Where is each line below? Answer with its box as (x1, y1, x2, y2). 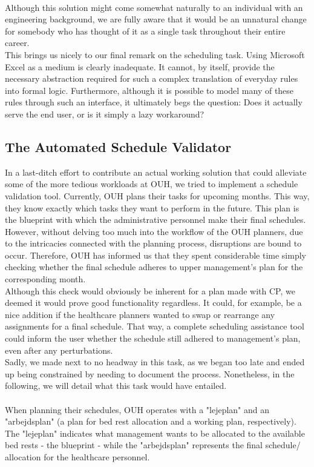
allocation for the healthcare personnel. (5, 450, 150, 463)
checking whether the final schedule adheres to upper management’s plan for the (5, 260, 303, 273)
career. (5, 36, 30, 49)
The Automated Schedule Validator (5, 137, 232, 156)
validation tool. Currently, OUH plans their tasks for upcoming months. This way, (5, 189, 310, 202)
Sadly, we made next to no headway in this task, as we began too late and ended (5, 356, 305, 368)
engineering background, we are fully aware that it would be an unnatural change (5, 13, 307, 25)
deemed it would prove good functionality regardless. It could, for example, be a (5, 296, 302, 309)
